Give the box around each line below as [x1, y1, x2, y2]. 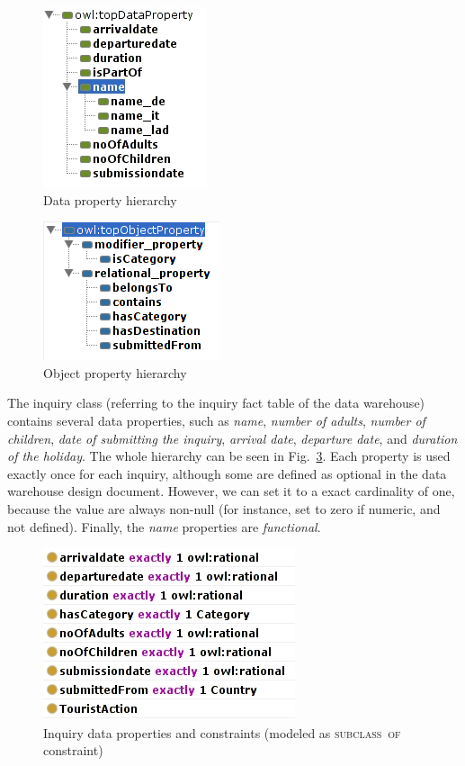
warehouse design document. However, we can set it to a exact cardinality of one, [7, 482, 455, 500]
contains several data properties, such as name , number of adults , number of [7, 410, 425, 429]
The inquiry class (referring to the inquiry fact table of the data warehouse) [7, 393, 425, 412]
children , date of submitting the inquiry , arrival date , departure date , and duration [7, 428, 458, 447]
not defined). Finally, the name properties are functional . [7, 517, 321, 536]
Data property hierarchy [43, 190, 177, 209]
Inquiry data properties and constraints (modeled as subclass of [43, 723, 401, 742]
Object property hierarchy [43, 363, 187, 382]
